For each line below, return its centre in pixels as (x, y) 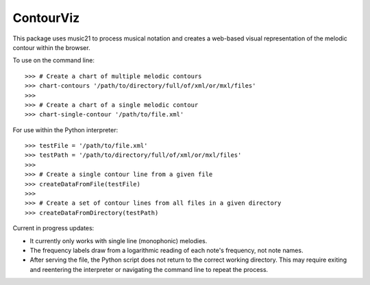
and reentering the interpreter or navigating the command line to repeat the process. (149, 269)
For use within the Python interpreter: (65, 129)
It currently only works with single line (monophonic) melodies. (119, 240)
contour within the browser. (51, 47)
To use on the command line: (54, 60)
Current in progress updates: (53, 228)
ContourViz (46, 18)
